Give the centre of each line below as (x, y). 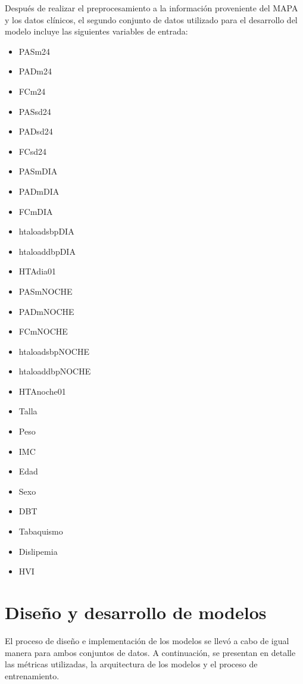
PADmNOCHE (46, 311)
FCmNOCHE (43, 331)
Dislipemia (38, 551)
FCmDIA (36, 211)
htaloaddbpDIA (47, 251)
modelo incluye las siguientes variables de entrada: (96, 31)
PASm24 (35, 51)
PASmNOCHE (46, 291)
